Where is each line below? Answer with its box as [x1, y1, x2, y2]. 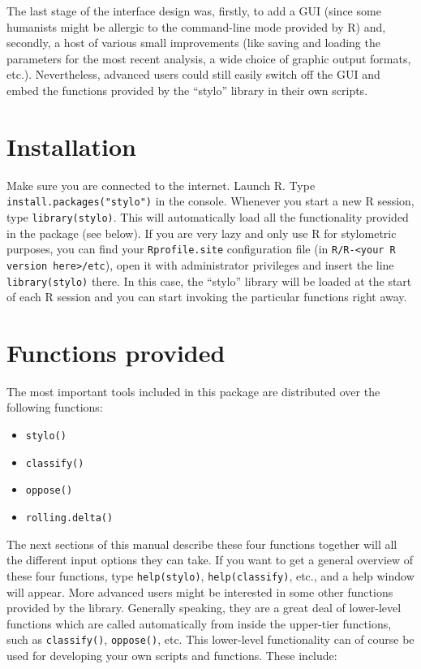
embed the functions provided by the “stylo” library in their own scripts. [6, 81, 368, 98]
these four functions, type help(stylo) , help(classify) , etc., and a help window [6, 567, 415, 584]
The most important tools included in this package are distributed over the [6, 382, 380, 399]
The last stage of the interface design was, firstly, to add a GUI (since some [6, 2, 381, 19]
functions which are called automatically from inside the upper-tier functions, [6, 615, 392, 632]
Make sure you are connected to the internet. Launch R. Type [6, 176, 316, 193]
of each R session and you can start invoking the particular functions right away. [6, 288, 407, 305]
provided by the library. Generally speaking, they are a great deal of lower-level [6, 599, 402, 616]
